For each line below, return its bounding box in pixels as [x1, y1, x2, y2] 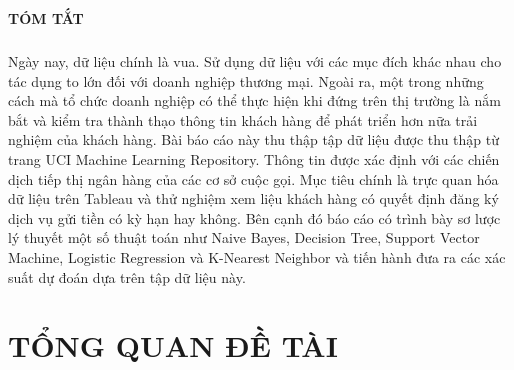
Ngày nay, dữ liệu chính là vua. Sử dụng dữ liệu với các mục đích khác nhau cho [8, 50, 502, 71]
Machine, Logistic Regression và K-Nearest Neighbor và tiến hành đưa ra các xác [8, 246, 506, 267]
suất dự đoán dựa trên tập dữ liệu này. [8, 266, 246, 287]
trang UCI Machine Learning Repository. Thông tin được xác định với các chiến [8, 148, 500, 169]
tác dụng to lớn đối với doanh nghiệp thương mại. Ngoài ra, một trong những [8, 70, 484, 91]
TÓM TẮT [8, 8, 84, 28]
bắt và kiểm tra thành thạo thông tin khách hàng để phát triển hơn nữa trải [8, 109, 478, 130]
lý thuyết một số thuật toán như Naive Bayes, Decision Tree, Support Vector [8, 227, 480, 248]
